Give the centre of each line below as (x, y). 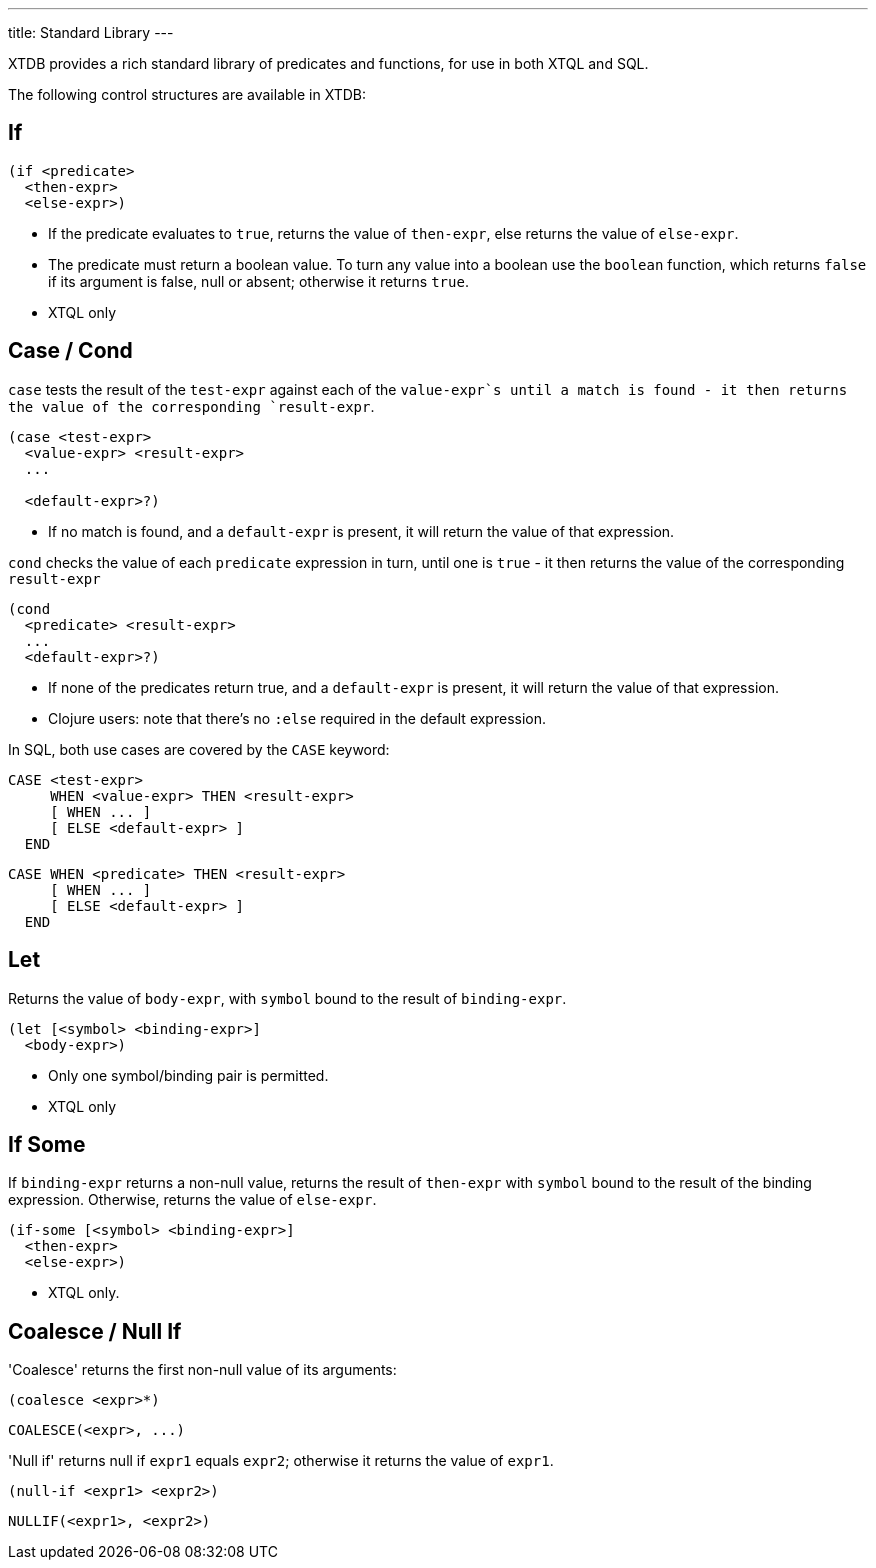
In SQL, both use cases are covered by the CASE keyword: (199, 749)
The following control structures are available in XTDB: (187, 94)
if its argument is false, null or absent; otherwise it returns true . (258, 281)
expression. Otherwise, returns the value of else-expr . (192, 1200)
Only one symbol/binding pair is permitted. (188, 1075)
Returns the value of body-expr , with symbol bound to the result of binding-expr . (287, 998)
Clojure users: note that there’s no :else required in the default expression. (297, 718)
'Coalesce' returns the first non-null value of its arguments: (202, 1370)
